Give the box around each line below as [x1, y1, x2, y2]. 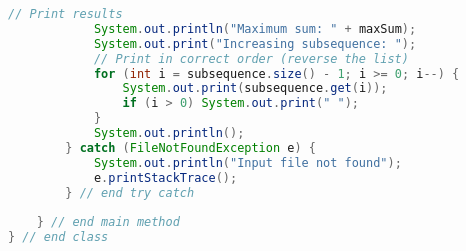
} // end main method [36, 215, 180, 230]
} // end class [8, 230, 109, 245]
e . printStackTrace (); [93, 170, 238, 185]
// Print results [8, 7, 123, 21]
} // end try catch [65, 185, 195, 200]
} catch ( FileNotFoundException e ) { [65, 140, 316, 155]
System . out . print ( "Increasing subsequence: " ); [93, 36, 417, 51]
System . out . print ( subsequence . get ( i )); [122, 81, 388, 96]
